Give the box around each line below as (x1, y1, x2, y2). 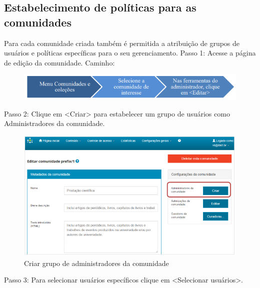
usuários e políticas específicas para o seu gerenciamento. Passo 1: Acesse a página (4, 47, 256, 58)
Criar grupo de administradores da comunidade (24, 257, 169, 268)
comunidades (4, 14, 71, 29)
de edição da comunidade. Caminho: (4, 57, 115, 67)
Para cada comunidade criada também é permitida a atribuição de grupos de (4, 37, 240, 48)
